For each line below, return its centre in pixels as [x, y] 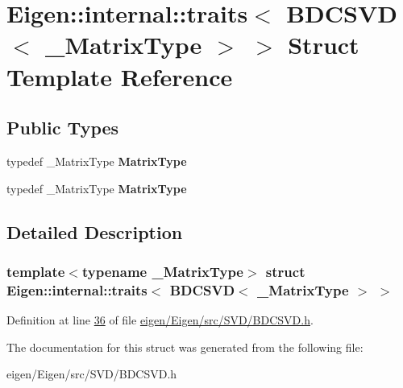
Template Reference [120, 76]
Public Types [63, 128]
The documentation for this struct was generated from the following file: [185, 347]
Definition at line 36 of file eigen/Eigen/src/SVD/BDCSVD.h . [160, 320]
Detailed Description [95, 231]
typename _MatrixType [162, 271]
